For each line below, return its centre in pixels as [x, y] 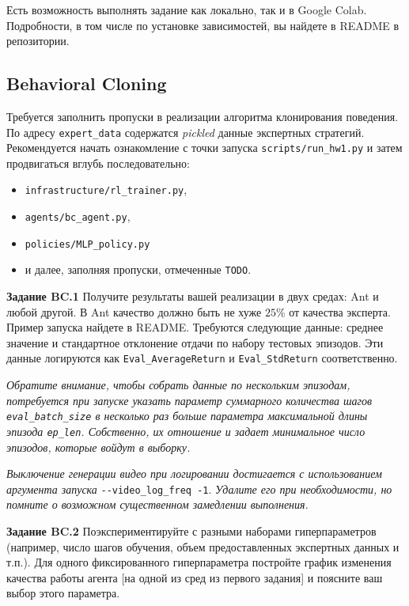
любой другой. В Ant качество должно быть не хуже [134, 311]
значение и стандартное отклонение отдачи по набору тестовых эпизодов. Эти [195, 342]
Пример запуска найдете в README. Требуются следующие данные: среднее [195, 327]
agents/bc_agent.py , [78, 216]
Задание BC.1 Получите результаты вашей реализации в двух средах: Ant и [193, 296]
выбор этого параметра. [63, 593]
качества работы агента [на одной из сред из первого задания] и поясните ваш [195, 577]
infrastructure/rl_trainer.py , [106, 189]
